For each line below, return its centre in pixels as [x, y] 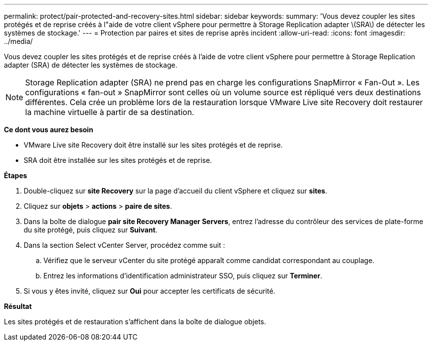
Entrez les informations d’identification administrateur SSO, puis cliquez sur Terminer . [183, 276]
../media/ [18, 41]
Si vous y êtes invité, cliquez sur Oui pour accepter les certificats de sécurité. [150, 291]
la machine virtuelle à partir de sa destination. [110, 112]
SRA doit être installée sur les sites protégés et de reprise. [118, 160]
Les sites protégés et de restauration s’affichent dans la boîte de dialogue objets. [135, 322]
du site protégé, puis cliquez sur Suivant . [91, 230]
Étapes [16, 175]
